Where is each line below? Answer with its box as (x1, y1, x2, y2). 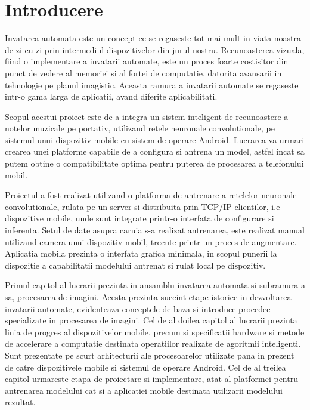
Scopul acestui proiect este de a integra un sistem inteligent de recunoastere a (5, 110, 289, 122)
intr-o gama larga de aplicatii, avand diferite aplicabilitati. (5, 90, 218, 103)
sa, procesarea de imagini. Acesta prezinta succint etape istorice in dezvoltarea (5, 291, 292, 303)
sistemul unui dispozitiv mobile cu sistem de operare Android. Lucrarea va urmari (5, 133, 305, 146)
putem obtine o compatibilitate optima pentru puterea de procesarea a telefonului (5, 157, 304, 169)
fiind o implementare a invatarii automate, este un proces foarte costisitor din (5, 55, 289, 67)
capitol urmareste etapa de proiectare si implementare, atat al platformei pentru (5, 372, 298, 385)
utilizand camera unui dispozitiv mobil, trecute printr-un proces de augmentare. (5, 235, 297, 248)
